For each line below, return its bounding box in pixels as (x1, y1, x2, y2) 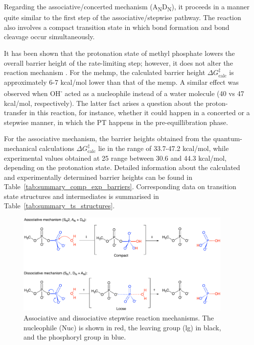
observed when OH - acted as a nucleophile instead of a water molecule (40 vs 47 (4, 87, 244, 98)
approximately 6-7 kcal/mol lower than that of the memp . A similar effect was (4, 76, 239, 87)
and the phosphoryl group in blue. (23, 332, 126, 342)
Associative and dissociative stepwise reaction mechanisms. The (23, 313, 214, 323)
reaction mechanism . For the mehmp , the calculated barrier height (4, 67, 206, 77)
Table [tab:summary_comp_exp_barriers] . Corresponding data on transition (4, 181, 236, 192)
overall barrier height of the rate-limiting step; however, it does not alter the (4, 57, 233, 68)
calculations (39, 143, 74, 153)
